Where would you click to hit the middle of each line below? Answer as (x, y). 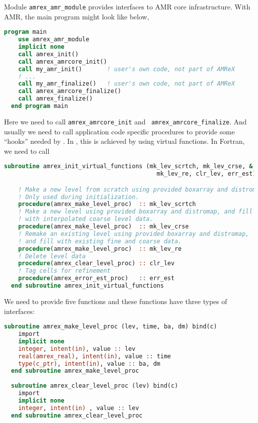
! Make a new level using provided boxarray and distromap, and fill (135, 212)
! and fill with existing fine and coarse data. (100, 241)
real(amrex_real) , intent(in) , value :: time (95, 356)
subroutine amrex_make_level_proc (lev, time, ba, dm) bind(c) (111, 327)
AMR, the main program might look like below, (77, 16)
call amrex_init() (48, 54)
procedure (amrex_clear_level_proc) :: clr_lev (96, 264)
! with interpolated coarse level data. (86, 219)
